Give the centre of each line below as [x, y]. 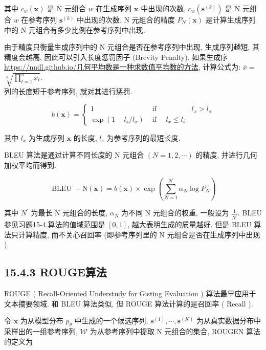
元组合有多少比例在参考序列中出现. [87, 29]
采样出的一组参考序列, [41, 331]
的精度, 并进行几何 [226, 155]
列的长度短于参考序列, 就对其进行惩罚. [68, 91]
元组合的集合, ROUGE [201, 331]
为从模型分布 [42, 321]
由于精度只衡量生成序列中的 [51, 47]
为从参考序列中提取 [122, 331]
